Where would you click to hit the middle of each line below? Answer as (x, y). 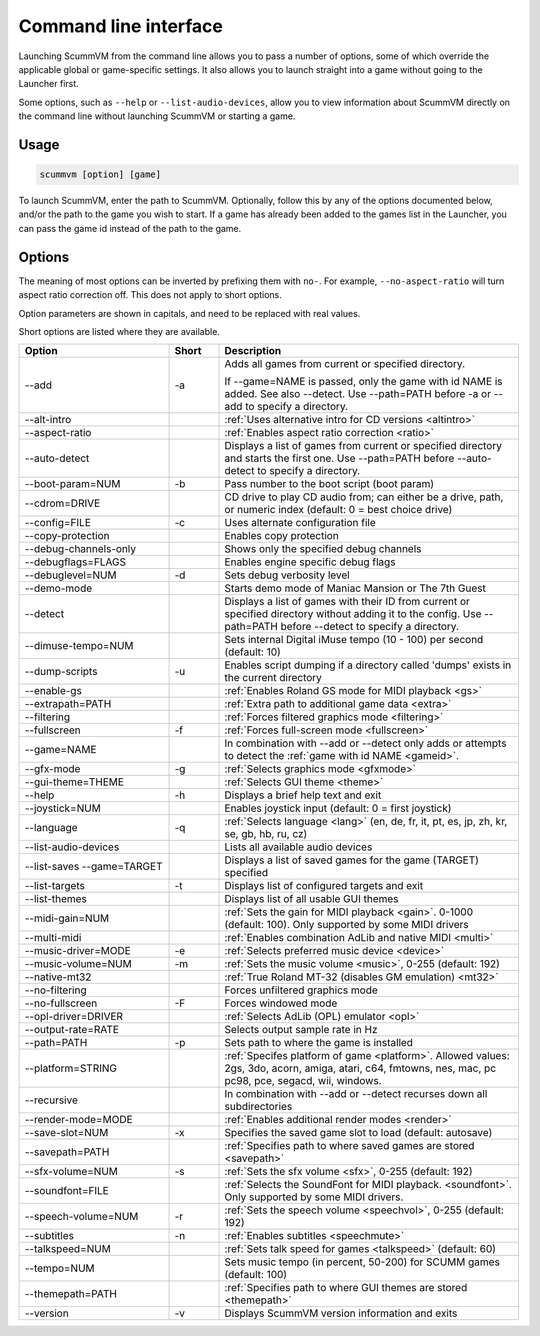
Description (253, 351)
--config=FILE (58, 523)
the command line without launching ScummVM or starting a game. (157, 116)
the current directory (273, 678)
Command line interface (121, 26)
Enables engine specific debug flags (310, 562)
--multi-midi (53, 938)
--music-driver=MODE (78, 951)
